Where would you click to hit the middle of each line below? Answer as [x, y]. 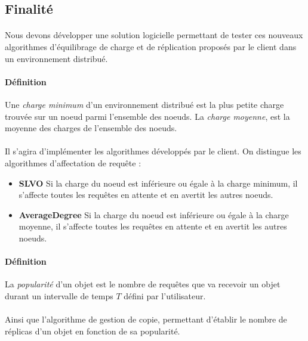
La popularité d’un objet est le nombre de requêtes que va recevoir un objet [143, 284]
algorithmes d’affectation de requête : [73, 162]
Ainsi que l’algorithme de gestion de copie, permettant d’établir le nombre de [146, 319]
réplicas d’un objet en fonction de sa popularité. [93, 331]
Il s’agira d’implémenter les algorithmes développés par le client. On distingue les [153, 151]
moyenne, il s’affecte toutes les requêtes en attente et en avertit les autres [153, 226]
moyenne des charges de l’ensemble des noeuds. [91, 128]
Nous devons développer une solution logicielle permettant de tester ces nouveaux [154, 35]
